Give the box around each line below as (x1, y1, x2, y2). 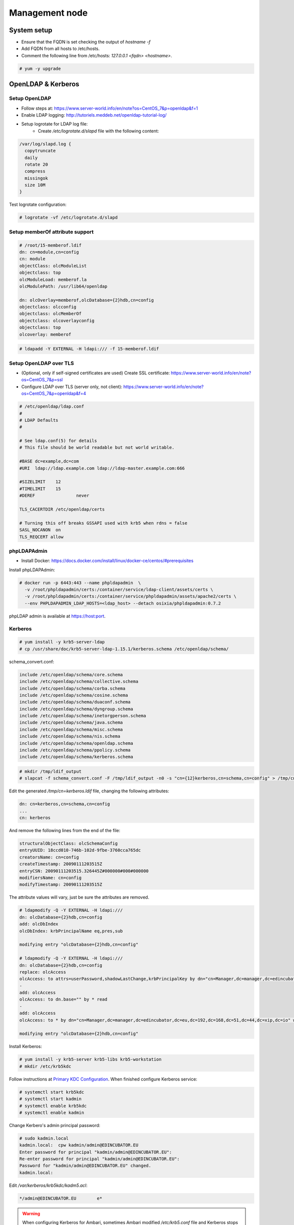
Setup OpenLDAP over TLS (9, 360, 74, 367)
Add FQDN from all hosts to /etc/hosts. (21, 46, 100, 51)
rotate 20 (24, 162, 49, 167)
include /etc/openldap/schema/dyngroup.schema (19, 706, 133, 711)
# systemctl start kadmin (19, 1096, 82, 1102)
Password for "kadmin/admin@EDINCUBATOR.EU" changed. (19, 1163, 151, 1169)
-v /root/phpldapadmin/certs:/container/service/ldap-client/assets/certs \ (24, 587, 213, 592)
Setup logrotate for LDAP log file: (21, 121, 88, 127)
